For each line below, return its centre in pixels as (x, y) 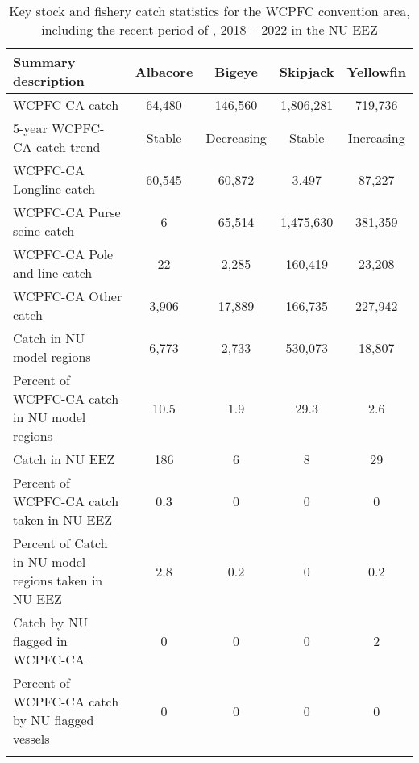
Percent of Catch (60, 543)
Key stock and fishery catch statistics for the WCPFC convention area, (209, 11)
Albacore (164, 71)
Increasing (376, 137)
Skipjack (307, 71)
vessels (31, 738)
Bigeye (236, 71)
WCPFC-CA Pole (63, 254)
